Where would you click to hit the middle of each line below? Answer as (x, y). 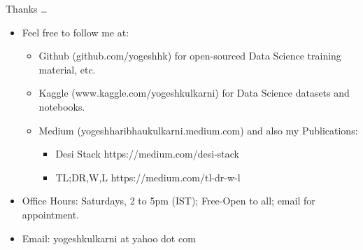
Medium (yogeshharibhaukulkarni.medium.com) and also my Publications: (198, 130)
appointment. (51, 214)
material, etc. (67, 69)
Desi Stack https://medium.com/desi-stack (147, 154)
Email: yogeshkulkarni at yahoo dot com (109, 238)
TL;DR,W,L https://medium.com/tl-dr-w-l (148, 177)
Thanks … (27, 8)
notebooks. (62, 106)
